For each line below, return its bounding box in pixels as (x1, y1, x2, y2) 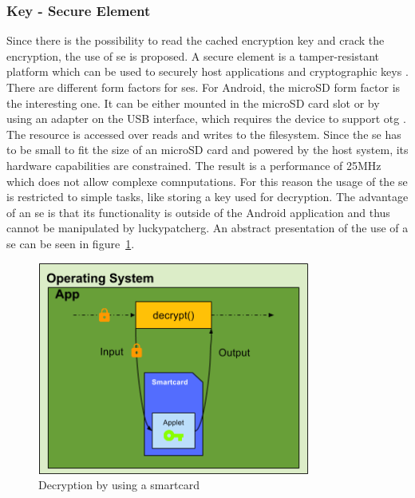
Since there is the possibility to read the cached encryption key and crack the (6, 32, 385, 49)
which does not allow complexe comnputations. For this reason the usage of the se (6, 172, 408, 189)
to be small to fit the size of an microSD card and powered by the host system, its (6, 141, 409, 158)
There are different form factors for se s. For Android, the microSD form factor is (6, 79, 401, 95)
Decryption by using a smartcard (38, 476, 200, 493)
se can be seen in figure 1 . (6, 235, 135, 251)
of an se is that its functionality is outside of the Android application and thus (6, 204, 390, 220)
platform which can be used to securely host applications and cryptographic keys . (6, 63, 409, 80)
